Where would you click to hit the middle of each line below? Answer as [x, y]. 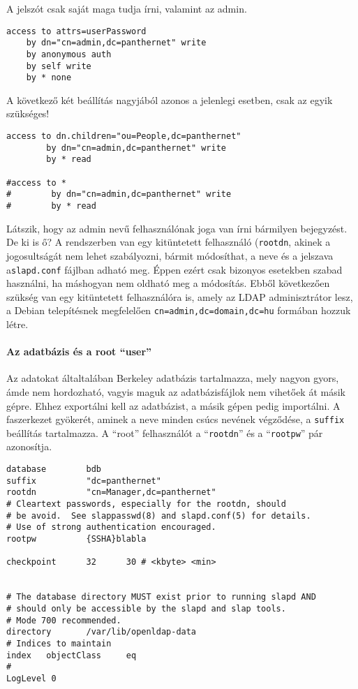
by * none [49, 78]
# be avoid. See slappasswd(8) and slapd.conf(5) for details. [159, 516]
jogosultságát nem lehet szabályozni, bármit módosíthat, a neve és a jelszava [170, 255]
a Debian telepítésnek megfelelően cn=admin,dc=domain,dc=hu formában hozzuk [179, 310]
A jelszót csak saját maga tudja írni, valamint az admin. [127, 8]
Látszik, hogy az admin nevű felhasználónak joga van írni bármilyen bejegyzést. [177, 228]
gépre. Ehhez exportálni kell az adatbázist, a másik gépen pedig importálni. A [173, 405]
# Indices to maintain [59, 643]
